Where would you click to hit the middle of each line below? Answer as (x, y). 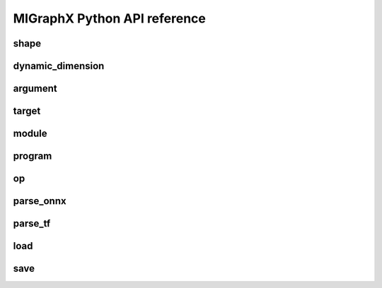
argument (35, 89)
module (30, 134)
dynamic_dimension (59, 66)
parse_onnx (40, 201)
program (33, 156)
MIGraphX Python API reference (110, 18)
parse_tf (32, 223)
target (27, 111)
